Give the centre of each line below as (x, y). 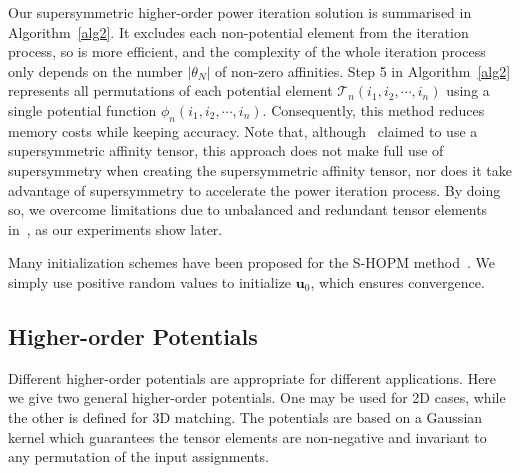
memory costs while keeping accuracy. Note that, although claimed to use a (243, 130)
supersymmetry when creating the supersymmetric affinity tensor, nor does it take (260, 169)
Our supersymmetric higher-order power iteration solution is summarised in (240, 12)
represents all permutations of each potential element (170, 90)
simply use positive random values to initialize (150, 281)
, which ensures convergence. (397, 281)
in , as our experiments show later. (115, 228)
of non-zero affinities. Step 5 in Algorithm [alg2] (363, 70)
